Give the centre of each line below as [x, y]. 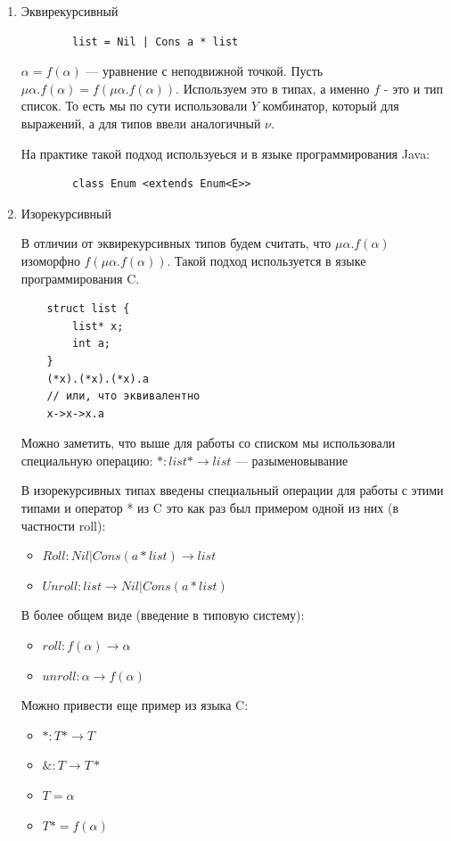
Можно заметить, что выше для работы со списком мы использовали [208, 443]
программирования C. [80, 278]
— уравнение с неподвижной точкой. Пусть [205, 71]
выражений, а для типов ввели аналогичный [141, 123]
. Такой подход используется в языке [266, 260]
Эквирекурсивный [70, 11]
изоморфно [50, 260]
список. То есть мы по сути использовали [134, 106]
